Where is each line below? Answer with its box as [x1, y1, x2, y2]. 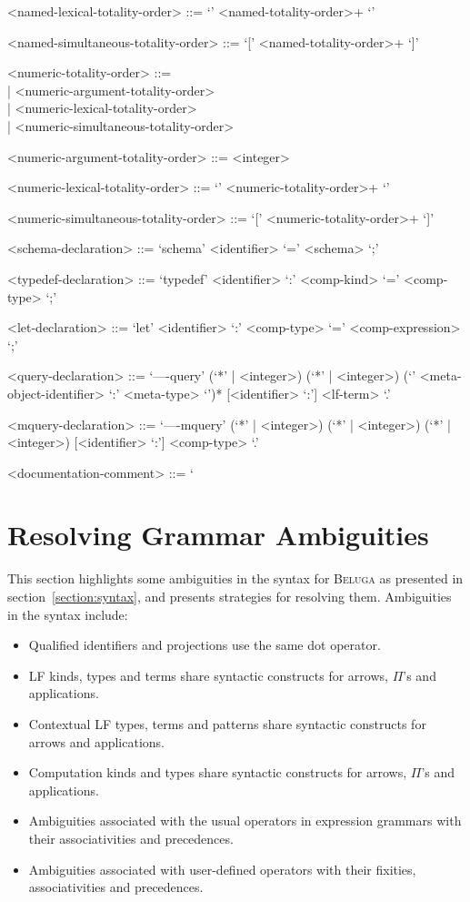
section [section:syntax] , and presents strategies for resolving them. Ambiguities [7, 587, 452, 605]
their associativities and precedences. [28, 828, 234, 847]
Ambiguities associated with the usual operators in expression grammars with [28, 811, 462, 830]
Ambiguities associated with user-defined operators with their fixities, [28, 859, 416, 878]
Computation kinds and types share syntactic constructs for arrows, [28, 763, 407, 782]
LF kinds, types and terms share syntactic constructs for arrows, [28, 665, 388, 684]
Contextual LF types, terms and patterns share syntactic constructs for [28, 714, 426, 733]
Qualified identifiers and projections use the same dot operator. [28, 635, 381, 654]
